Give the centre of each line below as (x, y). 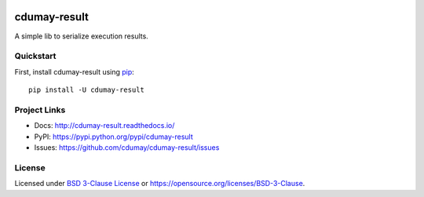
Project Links (40, 110)
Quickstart (35, 57)
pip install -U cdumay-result (87, 90)
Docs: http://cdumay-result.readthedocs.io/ (104, 126)
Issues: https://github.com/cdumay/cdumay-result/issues (127, 147)
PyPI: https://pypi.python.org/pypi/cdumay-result (113, 137)
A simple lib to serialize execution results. (81, 36)
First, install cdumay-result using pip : (75, 71)
